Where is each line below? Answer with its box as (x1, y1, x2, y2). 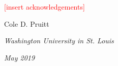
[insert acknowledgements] (4, 2, 85, 12)
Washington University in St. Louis (4, 35, 114, 46)
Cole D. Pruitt (4, 18, 49, 29)
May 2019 (4, 52, 35, 62)
